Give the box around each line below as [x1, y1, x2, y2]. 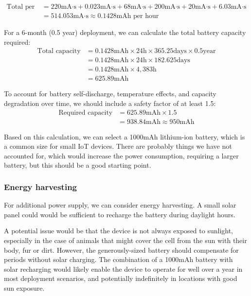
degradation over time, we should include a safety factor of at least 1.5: [4, 98, 216, 108]
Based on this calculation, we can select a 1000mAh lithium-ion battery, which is [4, 131, 245, 141]
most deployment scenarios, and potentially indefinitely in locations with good [4, 273, 237, 283]
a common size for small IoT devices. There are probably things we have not [4, 141, 232, 151]
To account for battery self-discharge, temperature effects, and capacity [4, 88, 216, 99]
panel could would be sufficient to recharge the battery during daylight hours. [4, 209, 235, 219]
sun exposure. [4, 282, 45, 293]
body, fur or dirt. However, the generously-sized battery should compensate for [4, 244, 239, 255]
